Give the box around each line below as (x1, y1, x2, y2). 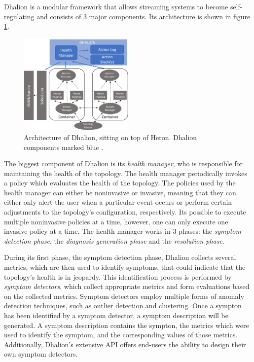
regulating (4, 11, 35, 21)
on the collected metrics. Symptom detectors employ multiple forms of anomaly (4, 290, 244, 301)
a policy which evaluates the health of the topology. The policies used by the (4, 178, 236, 188)
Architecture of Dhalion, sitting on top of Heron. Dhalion (24, 132, 197, 142)
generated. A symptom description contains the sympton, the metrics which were (4, 320, 249, 330)
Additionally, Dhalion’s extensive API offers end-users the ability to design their (4, 339, 246, 349)
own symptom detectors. (4, 349, 78, 359)
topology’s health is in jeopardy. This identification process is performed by (4, 271, 232, 282)
